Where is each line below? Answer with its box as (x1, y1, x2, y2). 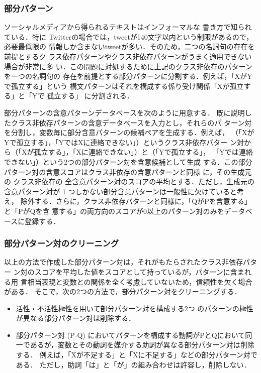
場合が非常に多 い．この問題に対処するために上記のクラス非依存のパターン (4, 61, 252, 71)
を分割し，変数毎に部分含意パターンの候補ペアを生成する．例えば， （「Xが (4, 127, 254, 138)
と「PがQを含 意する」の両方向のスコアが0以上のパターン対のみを (4, 205, 224, 216)
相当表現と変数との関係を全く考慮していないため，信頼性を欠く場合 (27, 276, 252, 287)
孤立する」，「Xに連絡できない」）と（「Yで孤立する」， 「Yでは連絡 (34, 147, 253, 157)
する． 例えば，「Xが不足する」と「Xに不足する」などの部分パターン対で (16, 349, 257, 360)
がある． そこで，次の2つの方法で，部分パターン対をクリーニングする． (4, 286, 241, 297)
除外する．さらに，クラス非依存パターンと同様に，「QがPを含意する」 (20, 196, 251, 206)
